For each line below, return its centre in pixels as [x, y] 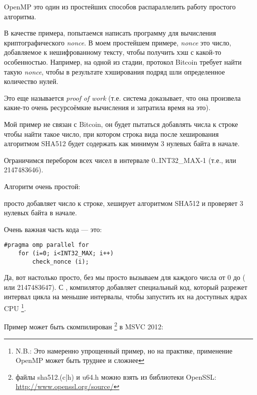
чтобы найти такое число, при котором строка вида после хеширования [111, 134]
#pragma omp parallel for [46, 245]
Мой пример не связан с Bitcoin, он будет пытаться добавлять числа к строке [121, 124]
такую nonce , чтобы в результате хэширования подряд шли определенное [114, 71]
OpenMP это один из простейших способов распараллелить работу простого [120, 6]
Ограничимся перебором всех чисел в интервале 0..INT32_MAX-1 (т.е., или [120, 160]
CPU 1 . [15, 307]
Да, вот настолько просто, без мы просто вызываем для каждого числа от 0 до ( [125, 277]
